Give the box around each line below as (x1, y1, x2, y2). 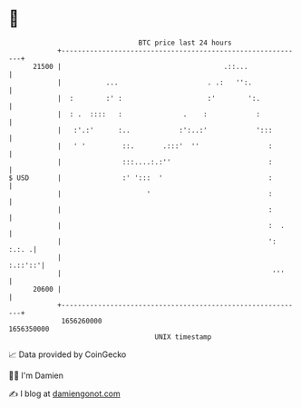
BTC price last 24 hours (138, 38, 232, 47)
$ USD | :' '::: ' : (8, 173, 273, 183)
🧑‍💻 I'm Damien (8, 370, 64, 381)
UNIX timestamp (154, 332, 212, 342)
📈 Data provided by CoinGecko (8, 349, 127, 360)
